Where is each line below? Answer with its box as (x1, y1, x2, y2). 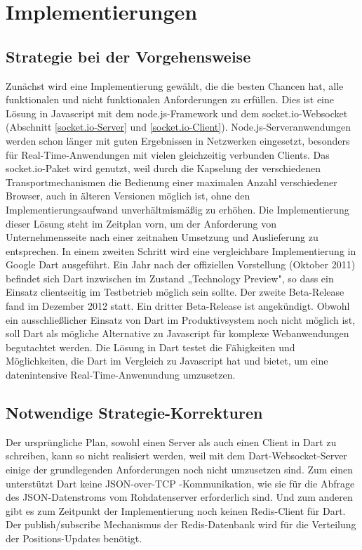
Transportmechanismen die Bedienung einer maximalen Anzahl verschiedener (6, 174, 337, 189)
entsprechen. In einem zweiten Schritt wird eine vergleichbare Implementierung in (6, 243, 356, 258)
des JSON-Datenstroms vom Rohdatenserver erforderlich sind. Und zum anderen (6, 490, 353, 504)
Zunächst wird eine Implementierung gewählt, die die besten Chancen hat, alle (6, 78, 344, 93)
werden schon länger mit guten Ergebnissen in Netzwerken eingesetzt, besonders (6, 133, 350, 148)
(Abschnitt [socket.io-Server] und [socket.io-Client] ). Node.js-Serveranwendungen (6, 119, 351, 134)
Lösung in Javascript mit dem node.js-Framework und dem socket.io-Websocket (6, 105, 348, 120)
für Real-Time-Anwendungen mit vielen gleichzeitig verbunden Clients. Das (6, 147, 330, 162)
